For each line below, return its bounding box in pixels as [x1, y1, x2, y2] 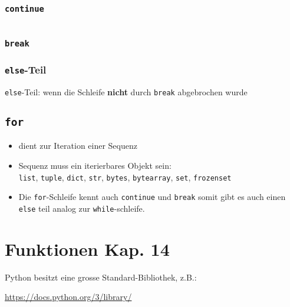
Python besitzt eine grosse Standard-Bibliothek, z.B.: [5, 271, 197, 283]
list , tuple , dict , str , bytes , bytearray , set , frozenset [18, 171, 232, 183]
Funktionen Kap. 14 [5, 236, 170, 261]
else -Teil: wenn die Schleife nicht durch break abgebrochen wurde [5, 85, 248, 98]
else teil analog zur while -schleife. [18, 202, 145, 214]
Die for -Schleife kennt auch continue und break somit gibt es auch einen [18, 191, 286, 203]
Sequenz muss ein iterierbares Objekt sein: [18, 159, 172, 171]
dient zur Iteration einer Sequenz [18, 139, 137, 152]
